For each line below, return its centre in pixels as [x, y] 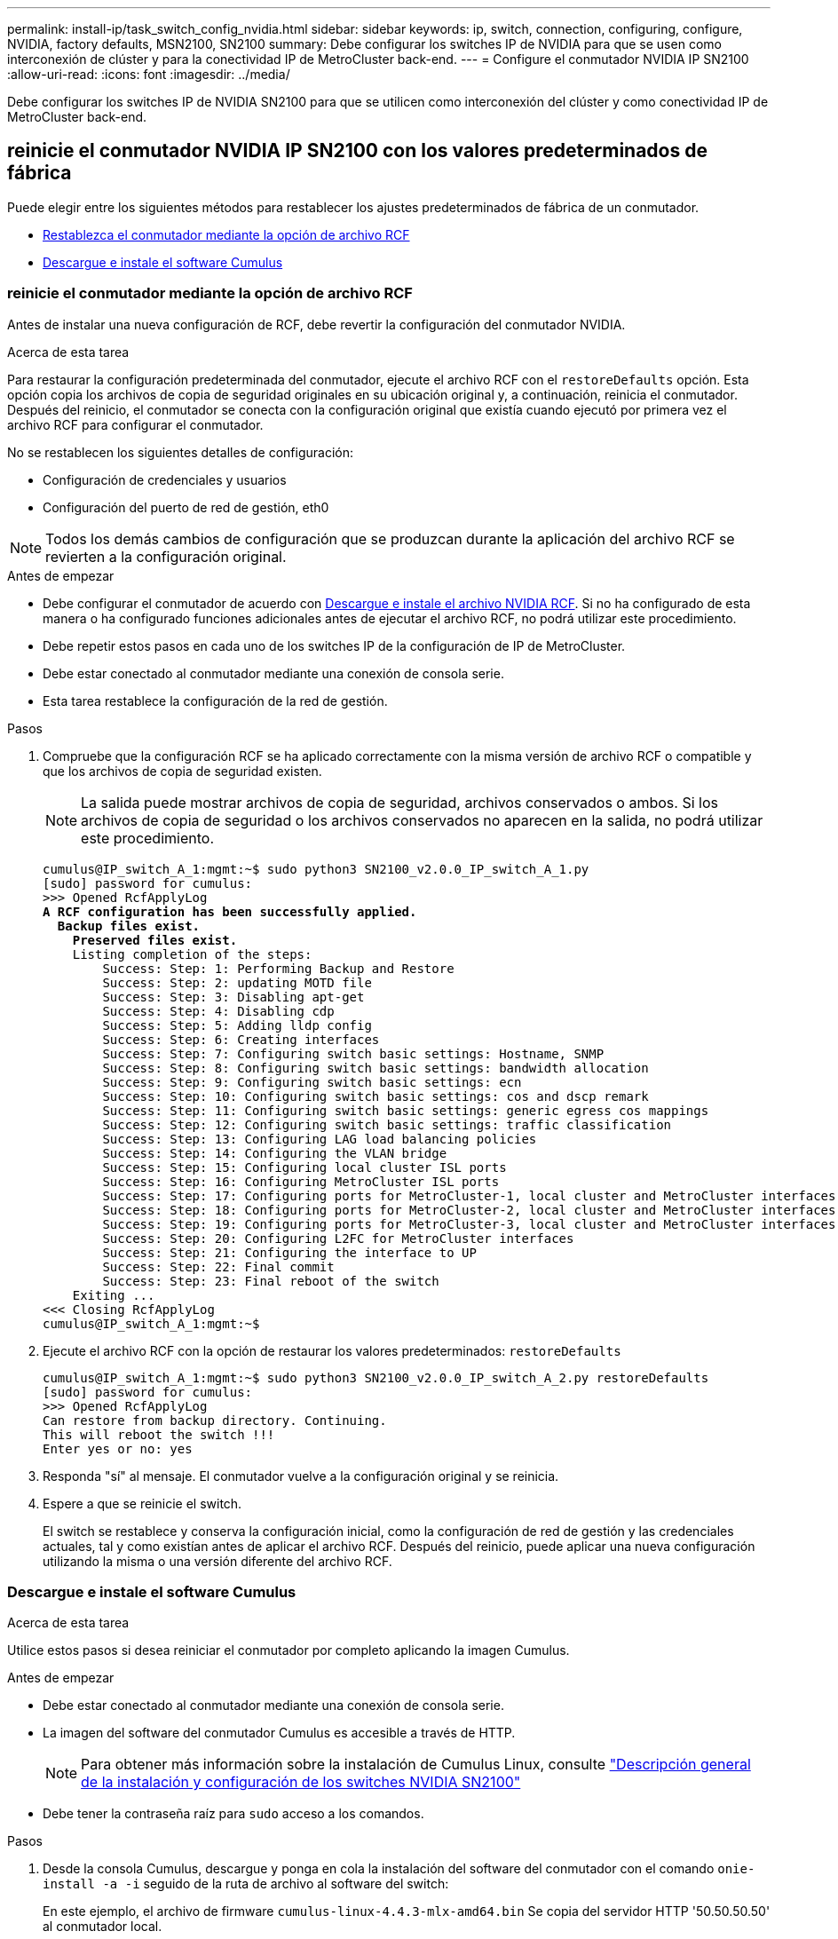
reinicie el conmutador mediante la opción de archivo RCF [210, 293]
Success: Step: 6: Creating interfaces [241, 1039]
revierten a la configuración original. [166, 556]
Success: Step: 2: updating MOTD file [237, 982]
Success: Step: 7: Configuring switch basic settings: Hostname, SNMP [353, 1053]
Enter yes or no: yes [118, 1448]
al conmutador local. [103, 1927]
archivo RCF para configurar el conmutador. [135, 424]
